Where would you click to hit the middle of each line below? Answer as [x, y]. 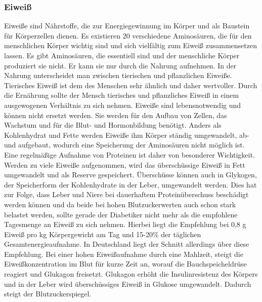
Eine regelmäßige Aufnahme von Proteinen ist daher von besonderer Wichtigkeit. [129, 154]
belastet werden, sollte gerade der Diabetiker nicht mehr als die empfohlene [121, 214]
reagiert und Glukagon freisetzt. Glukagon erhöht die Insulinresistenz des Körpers [131, 274]
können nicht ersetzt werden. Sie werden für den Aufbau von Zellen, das [116, 115]
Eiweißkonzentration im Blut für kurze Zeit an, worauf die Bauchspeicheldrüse [125, 264]
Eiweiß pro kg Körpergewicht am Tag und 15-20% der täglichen [103, 234]
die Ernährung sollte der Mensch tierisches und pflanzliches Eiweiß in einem [122, 95]
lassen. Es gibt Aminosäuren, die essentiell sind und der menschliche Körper [122, 55]
